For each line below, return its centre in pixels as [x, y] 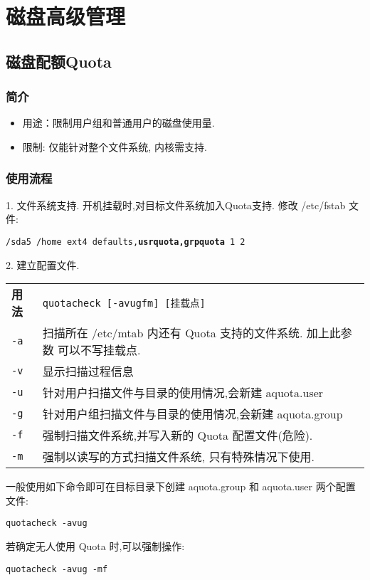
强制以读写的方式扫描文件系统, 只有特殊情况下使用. [178, 457]
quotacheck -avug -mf [57, 569]
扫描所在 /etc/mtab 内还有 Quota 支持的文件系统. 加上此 [191, 333]
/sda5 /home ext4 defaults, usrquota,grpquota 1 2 [126, 242]
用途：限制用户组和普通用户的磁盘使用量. [118, 123]
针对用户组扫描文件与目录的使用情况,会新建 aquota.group [192, 414]
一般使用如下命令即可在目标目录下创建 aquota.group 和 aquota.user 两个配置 [181, 486]
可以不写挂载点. [99, 350]
